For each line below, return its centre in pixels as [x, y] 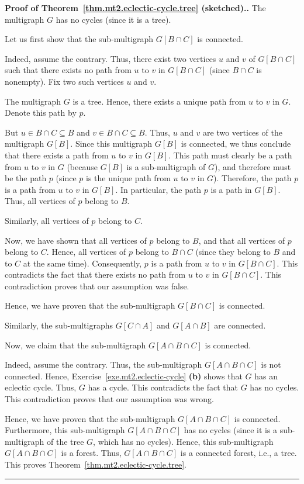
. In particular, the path [158, 189]
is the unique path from [128, 178]
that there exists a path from [57, 155]
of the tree [65, 441]
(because [82, 166]
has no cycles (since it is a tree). [113, 19]
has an [266, 376]
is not [271, 364]
